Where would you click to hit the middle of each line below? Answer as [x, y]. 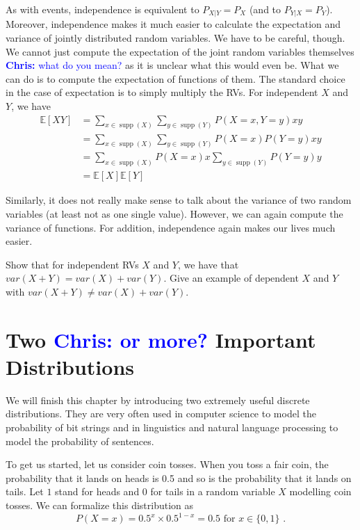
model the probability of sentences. [80, 441]
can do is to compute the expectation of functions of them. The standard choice [175, 78]
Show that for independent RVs [72, 264]
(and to [265, 9]
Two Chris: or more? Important [161, 339]
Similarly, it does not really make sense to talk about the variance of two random [179, 200]
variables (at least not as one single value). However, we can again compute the [174, 213]
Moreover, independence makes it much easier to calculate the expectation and [173, 24]
